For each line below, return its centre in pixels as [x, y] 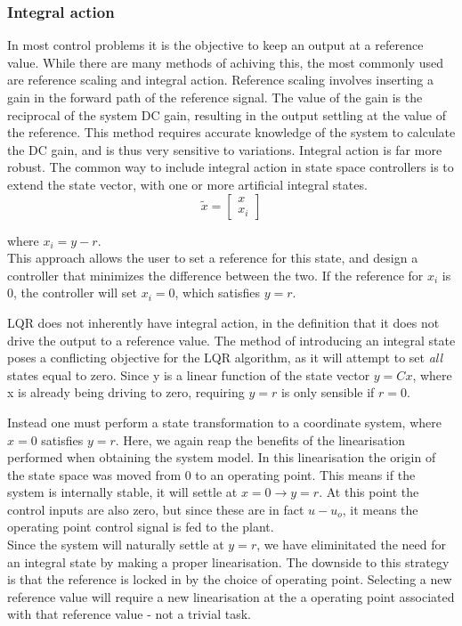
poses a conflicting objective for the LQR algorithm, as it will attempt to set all [225, 358]
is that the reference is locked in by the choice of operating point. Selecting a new [230, 579]
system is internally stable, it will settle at [122, 492]
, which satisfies [217, 293]
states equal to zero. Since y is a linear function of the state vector [189, 374]
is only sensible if [328, 392]
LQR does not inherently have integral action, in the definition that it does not [223, 322]
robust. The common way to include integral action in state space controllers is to [231, 167]
